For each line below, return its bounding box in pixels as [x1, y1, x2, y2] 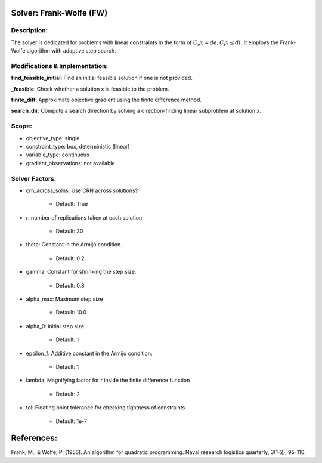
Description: [11, 26, 48, 35]
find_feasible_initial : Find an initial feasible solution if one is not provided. [11, 75, 193, 82]
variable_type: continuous [26, 151, 89, 158]
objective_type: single [26, 134, 80, 141]
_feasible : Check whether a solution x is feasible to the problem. [11, 85, 169, 92]
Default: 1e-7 [55, 418, 88, 425]
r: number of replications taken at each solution [26, 214, 143, 221]
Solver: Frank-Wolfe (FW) [11, 8, 108, 18]
